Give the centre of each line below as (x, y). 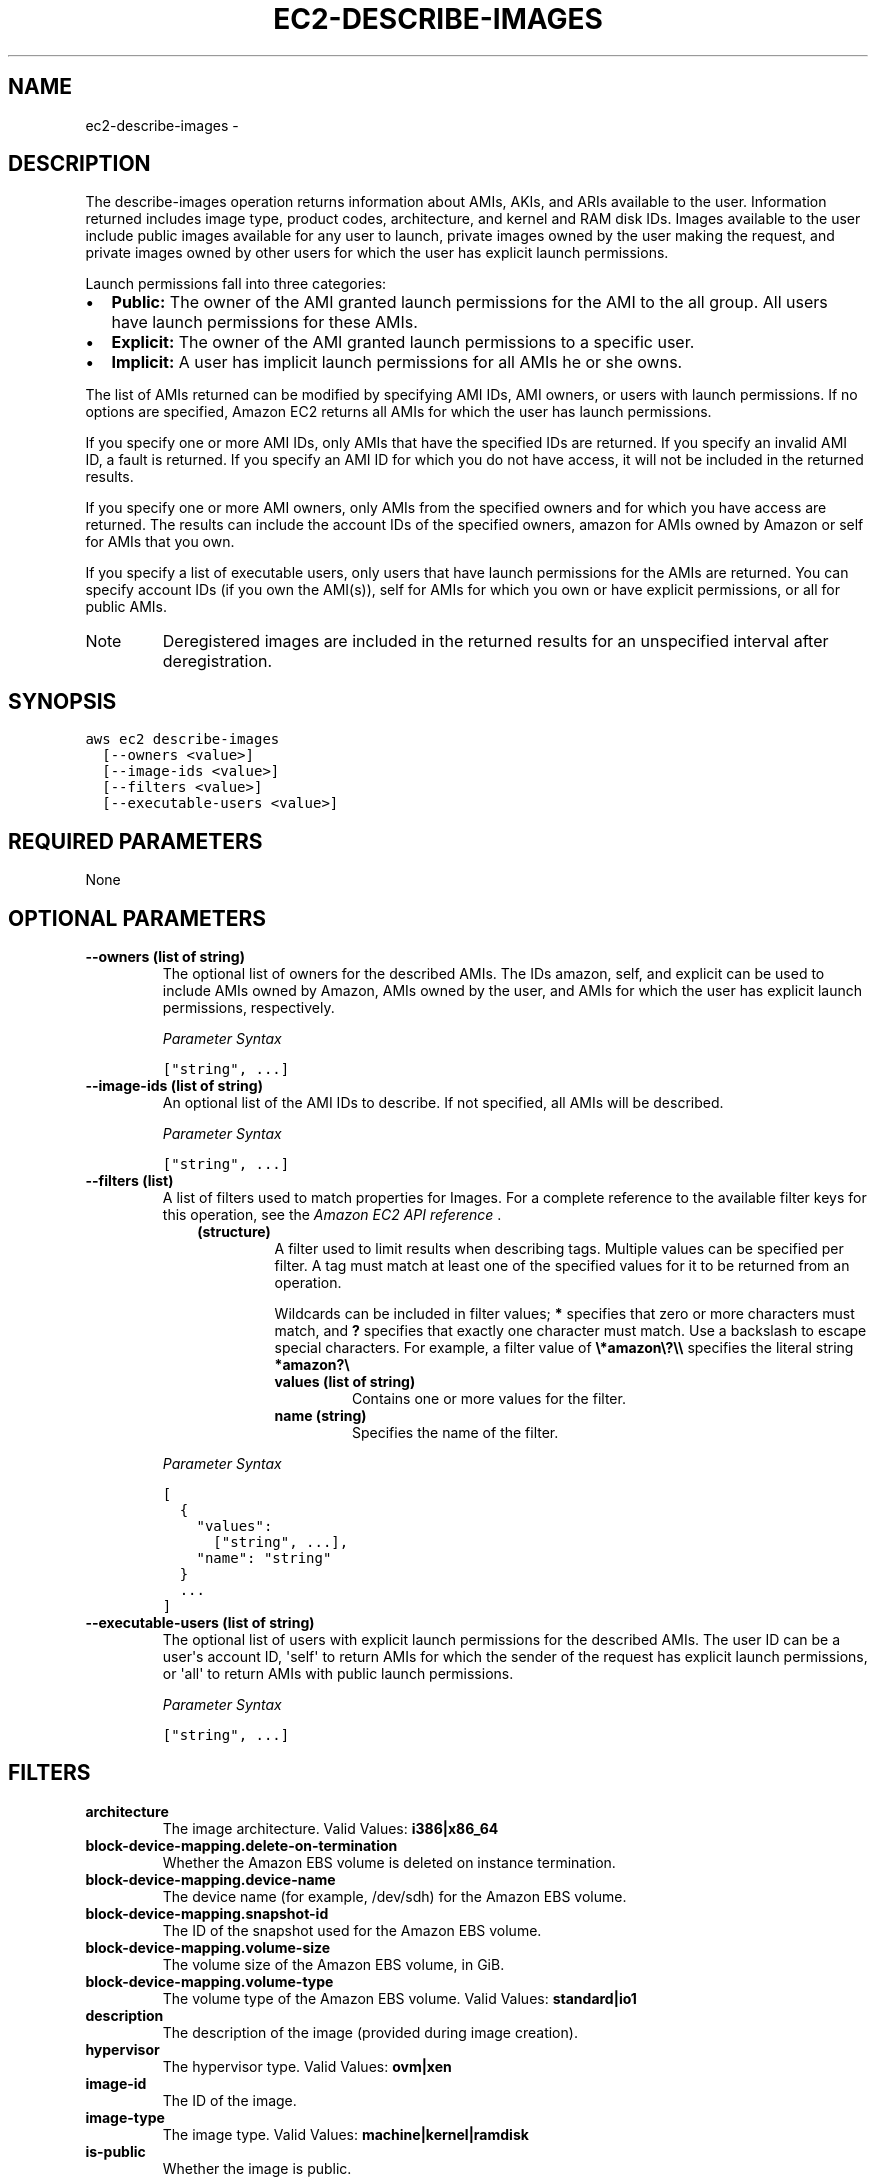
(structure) (234, 1231)
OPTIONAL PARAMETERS (137, 918)
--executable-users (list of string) (200, 1622)
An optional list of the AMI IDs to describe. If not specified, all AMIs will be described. (443, 1102)
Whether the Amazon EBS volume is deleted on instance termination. (389, 1862)
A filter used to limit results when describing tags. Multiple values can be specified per (559, 1248)
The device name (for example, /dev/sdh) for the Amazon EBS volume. (394, 1896)
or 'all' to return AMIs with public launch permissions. (338, 1673)
